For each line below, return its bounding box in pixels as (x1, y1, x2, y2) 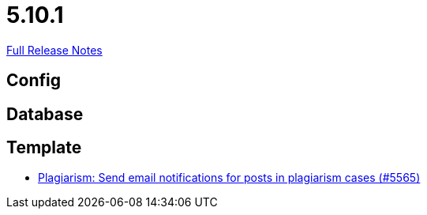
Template (6, 138, 82, 158)
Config (6, 70, 61, 91)
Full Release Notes (6, 43, 103, 57)
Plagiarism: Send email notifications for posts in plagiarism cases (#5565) (38, 171, 421, 185)
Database (6, 104, 84, 124)
